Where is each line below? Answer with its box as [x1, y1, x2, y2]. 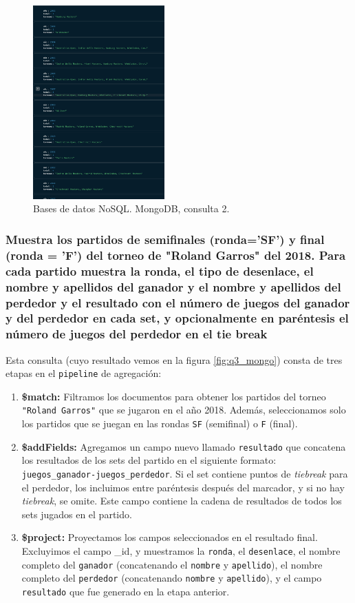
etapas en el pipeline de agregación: [6, 366, 162, 380]
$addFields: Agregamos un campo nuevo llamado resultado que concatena [21, 439, 346, 453]
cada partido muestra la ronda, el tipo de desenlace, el [6, 262, 314, 279]
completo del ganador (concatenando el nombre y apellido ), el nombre [21, 557, 323, 571]
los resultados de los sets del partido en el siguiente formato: [21, 453, 277, 467]
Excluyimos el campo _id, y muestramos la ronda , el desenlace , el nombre [21, 544, 341, 558]
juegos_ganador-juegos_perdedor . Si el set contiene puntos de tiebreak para [21, 467, 348, 481]
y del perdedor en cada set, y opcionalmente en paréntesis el [6, 309, 349, 327]
